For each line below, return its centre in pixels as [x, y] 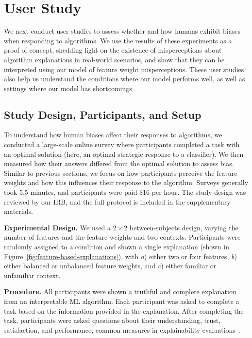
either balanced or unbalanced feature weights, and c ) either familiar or [110, 266]
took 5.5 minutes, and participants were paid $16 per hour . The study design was [125, 192]
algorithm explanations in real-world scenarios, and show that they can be [114, 59]
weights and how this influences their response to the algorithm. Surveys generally [126, 182]
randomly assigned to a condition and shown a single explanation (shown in [117, 247]
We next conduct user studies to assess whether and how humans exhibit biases [122, 31]
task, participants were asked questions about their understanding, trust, [112, 320]
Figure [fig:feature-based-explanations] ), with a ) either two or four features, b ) [120, 256]
